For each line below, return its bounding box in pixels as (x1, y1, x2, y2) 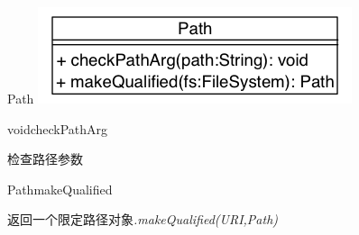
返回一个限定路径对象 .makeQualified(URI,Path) (7, 210, 279, 229)
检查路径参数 (7, 149, 83, 168)
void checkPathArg (7, 119, 108, 138)
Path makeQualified (7, 179, 113, 198)
